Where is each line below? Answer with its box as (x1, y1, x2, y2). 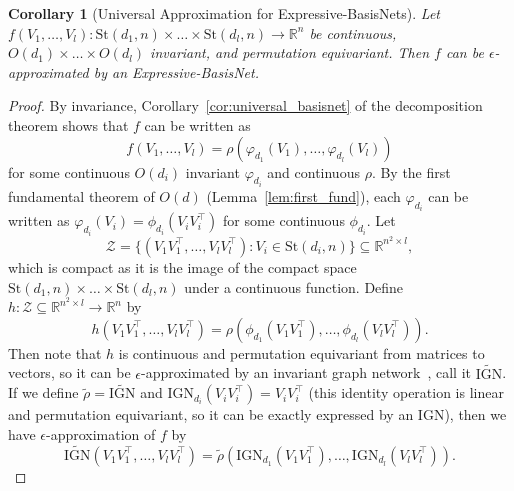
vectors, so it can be (8, 362, 131, 383)
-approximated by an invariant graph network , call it (141, 362, 472, 383)
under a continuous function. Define (184, 276, 404, 297)
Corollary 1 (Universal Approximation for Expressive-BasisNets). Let (8, 3, 440, 23)
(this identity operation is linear (308, 382, 504, 403)
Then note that (8, 342, 102, 363)
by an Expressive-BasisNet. (93, 61, 260, 82)
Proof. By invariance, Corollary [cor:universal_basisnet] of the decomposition (8, 95, 483, 116)
